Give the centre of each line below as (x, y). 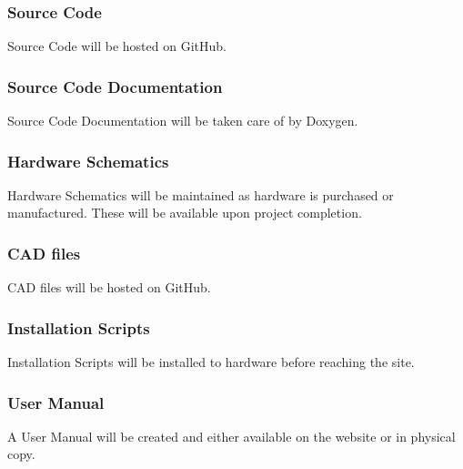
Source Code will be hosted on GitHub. (117, 46)
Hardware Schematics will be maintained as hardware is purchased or (201, 194)
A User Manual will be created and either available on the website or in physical (231, 436)
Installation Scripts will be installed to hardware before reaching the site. (211, 362)
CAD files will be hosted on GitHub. (109, 287)
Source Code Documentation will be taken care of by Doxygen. (183, 121)
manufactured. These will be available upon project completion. (185, 213)
